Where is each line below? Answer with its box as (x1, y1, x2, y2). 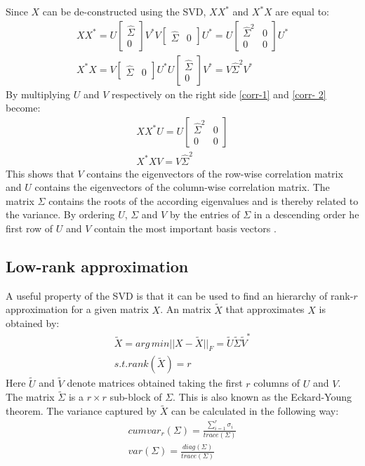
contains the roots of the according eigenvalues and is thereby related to (48, 193, 359, 208)
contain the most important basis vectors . (94, 221, 277, 235)
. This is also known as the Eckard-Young (173, 390, 352, 404)
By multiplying (6, 86, 70, 101)
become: (6, 100, 41, 115)
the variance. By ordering (6, 207, 115, 222)
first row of (6, 221, 53, 235)
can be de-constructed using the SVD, (42, 4, 206, 18)
